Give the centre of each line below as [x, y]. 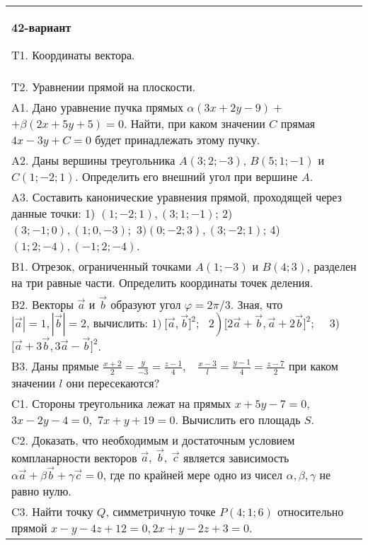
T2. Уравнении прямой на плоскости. [104, 87]
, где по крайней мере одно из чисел [193, 474]
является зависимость [236, 457]
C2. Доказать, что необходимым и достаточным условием [153, 440]
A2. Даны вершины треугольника [93, 160]
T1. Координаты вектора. [73, 55]
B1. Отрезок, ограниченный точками [102, 266]
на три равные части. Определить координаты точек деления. [162, 282]
